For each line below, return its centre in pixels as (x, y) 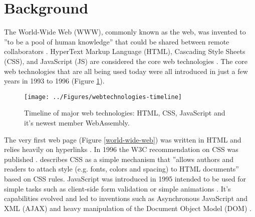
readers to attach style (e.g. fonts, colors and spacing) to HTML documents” (121, 169)
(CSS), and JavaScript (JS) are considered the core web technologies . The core (126, 61)
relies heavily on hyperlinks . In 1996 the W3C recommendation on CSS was (121, 149)
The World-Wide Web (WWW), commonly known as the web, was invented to (125, 32)
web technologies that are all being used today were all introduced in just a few (126, 71)
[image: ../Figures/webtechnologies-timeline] (103, 97)
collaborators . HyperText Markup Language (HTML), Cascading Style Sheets (125, 51)
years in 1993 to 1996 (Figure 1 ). (54, 81)
